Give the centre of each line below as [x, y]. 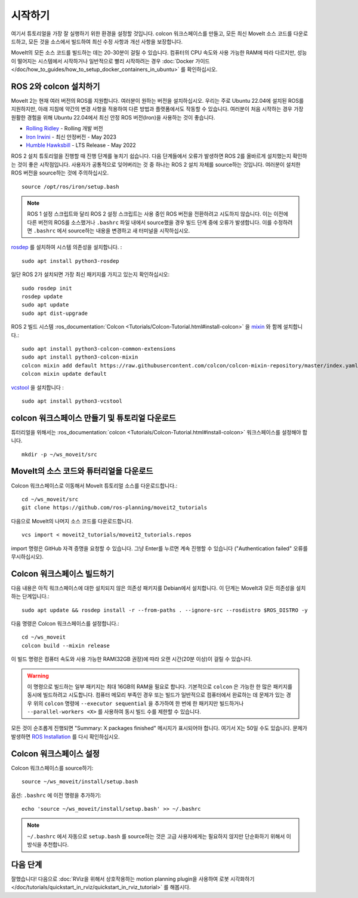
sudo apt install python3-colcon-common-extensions [99, 349]
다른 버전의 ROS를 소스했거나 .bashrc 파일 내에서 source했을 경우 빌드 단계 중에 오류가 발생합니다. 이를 [149, 222]
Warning [38, 676]
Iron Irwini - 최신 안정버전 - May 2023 [71, 137]
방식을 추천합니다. [48, 845]
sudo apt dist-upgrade [55, 313]
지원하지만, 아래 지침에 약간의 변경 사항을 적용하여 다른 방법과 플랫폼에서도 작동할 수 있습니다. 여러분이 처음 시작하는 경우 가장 [157, 109]
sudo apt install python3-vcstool [72, 401]
